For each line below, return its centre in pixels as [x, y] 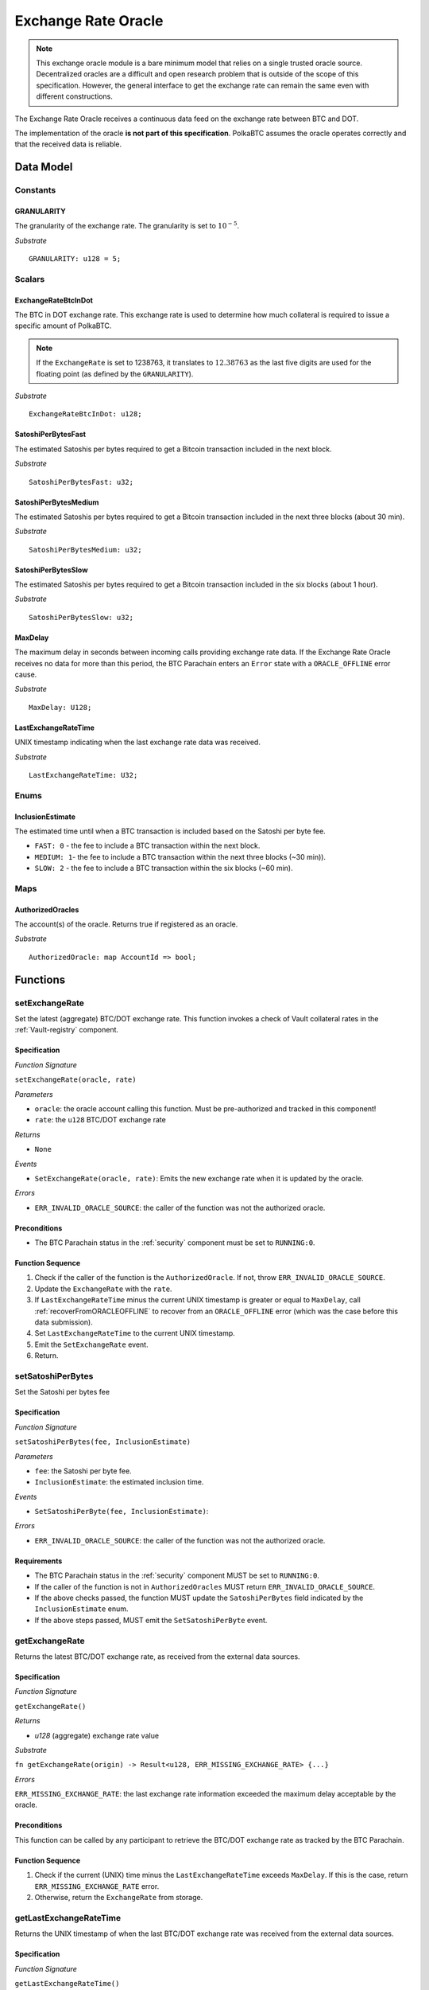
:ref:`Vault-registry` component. [67, 1030]
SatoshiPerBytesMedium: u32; [85, 550]
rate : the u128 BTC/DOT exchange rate [100, 1120]
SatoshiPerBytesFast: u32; [81, 482]
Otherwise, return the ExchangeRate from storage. [119, 1898]
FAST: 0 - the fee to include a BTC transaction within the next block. [147, 846]
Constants [35, 190]
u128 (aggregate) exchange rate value [97, 1735]
